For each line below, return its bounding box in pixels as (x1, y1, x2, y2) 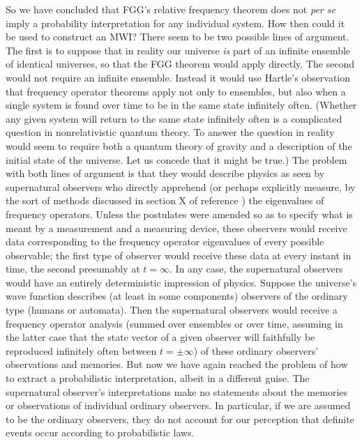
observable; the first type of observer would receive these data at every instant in (6, 247, 352, 262)
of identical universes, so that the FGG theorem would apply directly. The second (6, 56, 355, 71)
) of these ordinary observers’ (193, 343, 319, 358)
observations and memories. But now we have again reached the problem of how (6, 357, 348, 372)
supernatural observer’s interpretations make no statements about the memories (6, 384, 348, 399)
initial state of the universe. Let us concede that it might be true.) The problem (6, 152, 347, 167)
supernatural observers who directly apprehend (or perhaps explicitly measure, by (6, 179, 356, 194)
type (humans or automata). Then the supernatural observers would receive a (6, 303, 338, 317)
